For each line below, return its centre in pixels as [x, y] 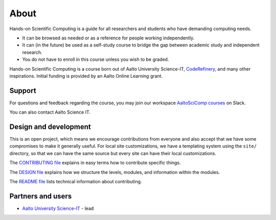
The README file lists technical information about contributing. [76, 182]
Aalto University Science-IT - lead [58, 208]
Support [23, 90]
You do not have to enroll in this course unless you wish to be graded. [96, 59]
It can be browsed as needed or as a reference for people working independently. [108, 38]
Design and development [50, 127]
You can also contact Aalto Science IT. [50, 112]
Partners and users [41, 196]
